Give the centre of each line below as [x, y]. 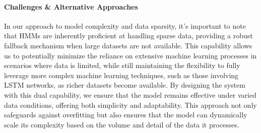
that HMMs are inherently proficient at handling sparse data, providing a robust [128, 36]
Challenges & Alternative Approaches [71, 6]
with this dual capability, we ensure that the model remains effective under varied [130, 94]
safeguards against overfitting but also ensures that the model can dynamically [126, 115]
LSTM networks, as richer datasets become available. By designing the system [125, 85]
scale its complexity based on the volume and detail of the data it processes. [122, 124]
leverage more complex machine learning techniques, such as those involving [121, 75]
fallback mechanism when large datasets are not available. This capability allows [128, 45]
